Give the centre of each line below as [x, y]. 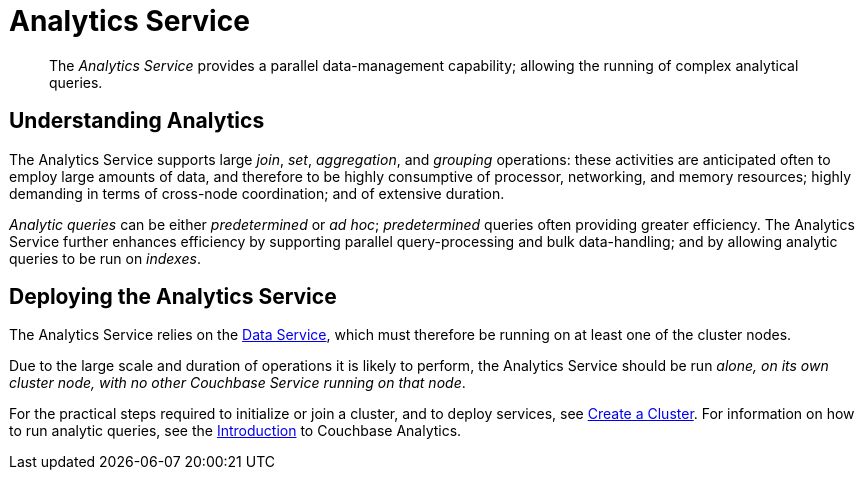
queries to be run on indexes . [105, 258]
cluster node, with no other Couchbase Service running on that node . [237, 383]
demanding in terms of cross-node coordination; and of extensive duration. [257, 193]
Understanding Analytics [137, 121]
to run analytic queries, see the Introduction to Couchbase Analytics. [235, 431]
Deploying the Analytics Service [173, 297]
